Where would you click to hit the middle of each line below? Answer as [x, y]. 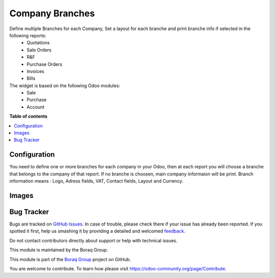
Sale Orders [39, 50]
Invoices [35, 71]
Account [36, 107]
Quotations [38, 43]
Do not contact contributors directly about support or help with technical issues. [93, 240]
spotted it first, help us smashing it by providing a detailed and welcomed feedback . [98, 231]
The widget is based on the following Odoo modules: [65, 85]
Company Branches [52, 13]
